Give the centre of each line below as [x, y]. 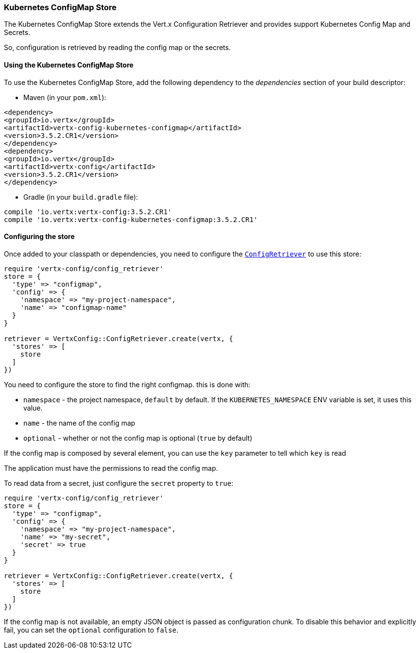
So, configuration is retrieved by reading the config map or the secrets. [118, 48]
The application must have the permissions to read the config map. [111, 468]
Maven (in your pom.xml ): [65, 97]
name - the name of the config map [79, 423]
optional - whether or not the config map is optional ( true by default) [138, 438]
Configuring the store [39, 237]
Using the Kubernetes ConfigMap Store [69, 65]
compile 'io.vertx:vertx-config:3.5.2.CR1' [88, 212]
